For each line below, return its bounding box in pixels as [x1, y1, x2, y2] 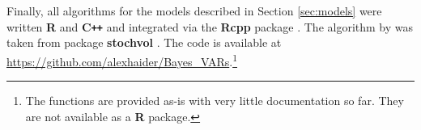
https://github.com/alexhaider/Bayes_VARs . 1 [6, 50, 237, 69]
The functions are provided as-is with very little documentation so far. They [25, 92, 404, 109]
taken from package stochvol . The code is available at [6, 34, 282, 51]
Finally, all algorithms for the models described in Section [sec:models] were [6, 2, 382, 19]
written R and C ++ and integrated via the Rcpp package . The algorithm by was [6, 18, 414, 35]
